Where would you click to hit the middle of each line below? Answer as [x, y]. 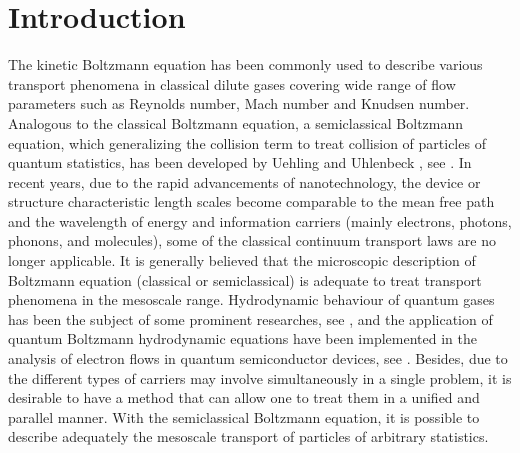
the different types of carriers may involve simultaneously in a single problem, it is [260, 377]
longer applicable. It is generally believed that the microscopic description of [242, 260]
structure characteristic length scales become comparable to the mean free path [251, 201]
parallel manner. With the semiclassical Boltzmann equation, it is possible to [244, 416]
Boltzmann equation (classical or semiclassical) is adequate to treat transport [245, 279]
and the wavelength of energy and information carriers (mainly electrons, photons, [260, 220]
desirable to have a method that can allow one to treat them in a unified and [244, 397]
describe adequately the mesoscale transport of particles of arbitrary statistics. [248, 436]
